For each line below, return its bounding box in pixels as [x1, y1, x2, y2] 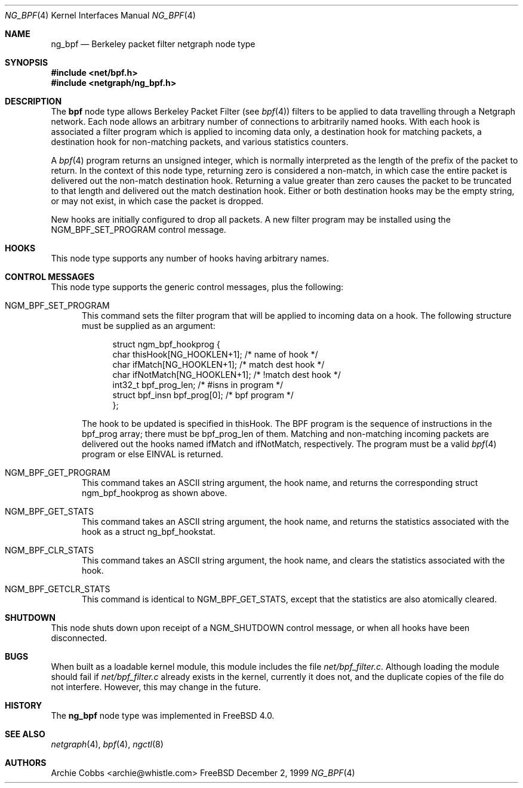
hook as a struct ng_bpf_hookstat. [82, 527, 216, 537]
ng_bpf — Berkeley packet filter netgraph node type [51, 39, 256, 49]
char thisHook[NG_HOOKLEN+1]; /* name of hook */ [112, 349, 318, 359]
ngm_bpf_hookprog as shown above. [82, 488, 227, 498]
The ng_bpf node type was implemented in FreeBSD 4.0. [51, 710, 275, 721]
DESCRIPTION [5, 96, 62, 106]
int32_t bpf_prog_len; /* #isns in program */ [112, 380, 284, 390]
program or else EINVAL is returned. [82, 449, 223, 459]
